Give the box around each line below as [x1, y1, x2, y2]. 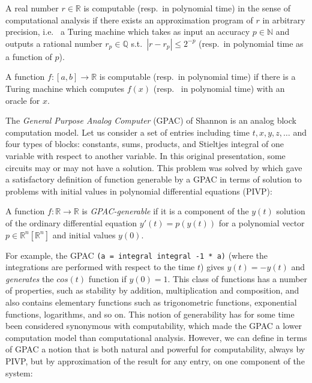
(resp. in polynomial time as [199, 37, 304, 49]
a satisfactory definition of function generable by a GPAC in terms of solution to [5, 173, 302, 185]
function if [88, 272, 127, 285]
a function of [5, 50, 52, 62]
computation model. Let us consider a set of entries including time [5, 125, 250, 138]
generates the [5, 272, 54, 285]
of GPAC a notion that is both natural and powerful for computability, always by [5, 343, 305, 355]
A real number [5, 2, 59, 14]
